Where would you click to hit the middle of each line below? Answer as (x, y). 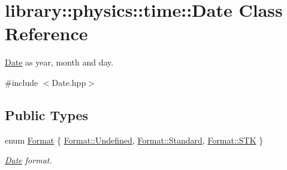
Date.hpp (69, 82)
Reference (46, 33)
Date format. (28, 160)
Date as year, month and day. (59, 62)
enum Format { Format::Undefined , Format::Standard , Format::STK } (134, 140)
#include (22, 82)
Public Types (47, 114)
